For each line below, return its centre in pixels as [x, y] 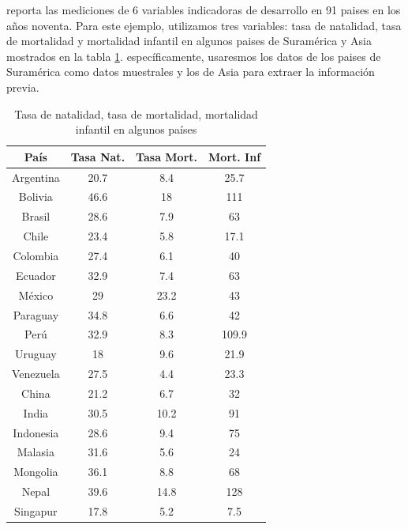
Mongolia [36, 472]
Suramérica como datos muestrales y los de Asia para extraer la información [191, 72]
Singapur [36, 510]
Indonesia [36, 432]
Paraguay [36, 314]
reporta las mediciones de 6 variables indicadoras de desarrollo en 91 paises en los [204, 9]
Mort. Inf [235, 156]
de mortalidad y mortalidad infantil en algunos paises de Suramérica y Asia [189, 41]
